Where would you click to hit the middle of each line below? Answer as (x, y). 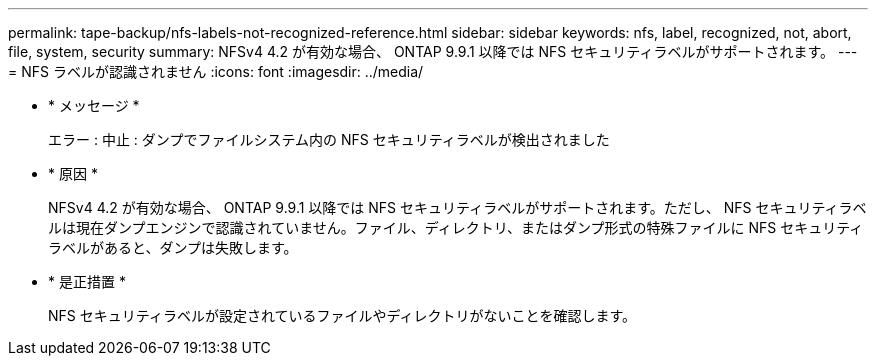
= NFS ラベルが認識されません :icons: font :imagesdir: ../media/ (216, 71)
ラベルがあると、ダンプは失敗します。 (173, 247)
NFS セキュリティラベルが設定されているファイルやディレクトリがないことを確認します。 (342, 315)
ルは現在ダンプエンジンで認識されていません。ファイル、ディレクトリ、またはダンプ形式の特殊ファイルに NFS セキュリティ (456, 227)
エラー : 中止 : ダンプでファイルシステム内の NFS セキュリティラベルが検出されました (329, 139)
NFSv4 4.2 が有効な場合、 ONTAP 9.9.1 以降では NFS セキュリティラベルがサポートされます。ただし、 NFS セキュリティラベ (457, 207)
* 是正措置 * (87, 281)
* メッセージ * (94, 105)
